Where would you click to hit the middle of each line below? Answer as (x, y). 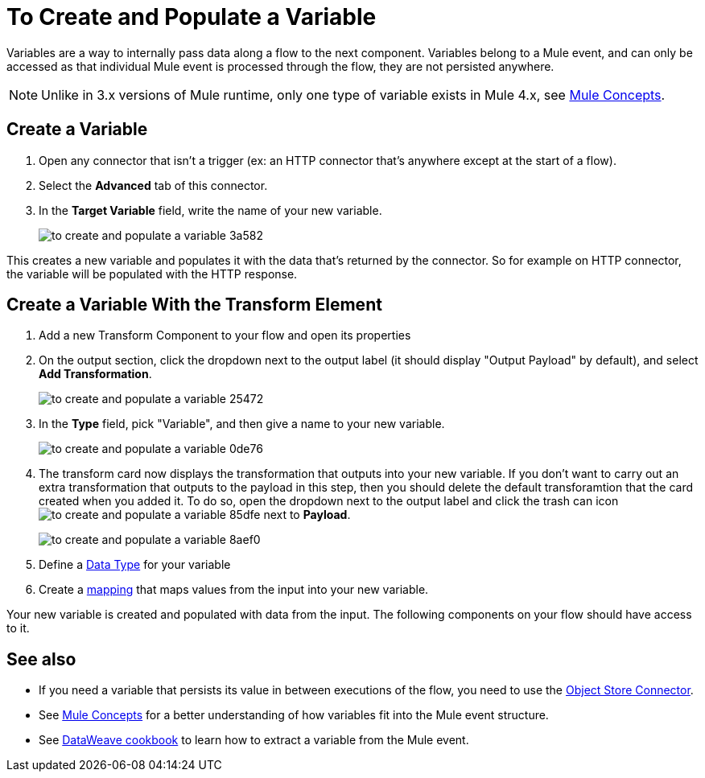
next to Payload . (307, 515)
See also (41, 659)
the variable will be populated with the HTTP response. (152, 274)
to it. (18, 628)
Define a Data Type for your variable (135, 565)
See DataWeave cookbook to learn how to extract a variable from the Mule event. (254, 740)
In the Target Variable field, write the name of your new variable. (210, 210)
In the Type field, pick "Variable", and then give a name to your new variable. (242, 424)
